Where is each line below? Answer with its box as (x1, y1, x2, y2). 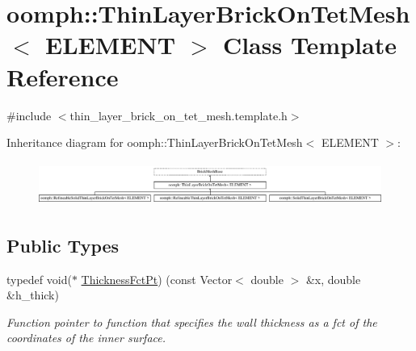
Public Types (6, 232, 120, 257)
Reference (6, 60, 119, 93)
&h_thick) (6, 286, 59, 303)
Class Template (222, 28, 397, 61)
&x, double (305, 270, 361, 287)
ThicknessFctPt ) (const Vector (81, 270, 233, 287)
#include (6, 107, 52, 123)
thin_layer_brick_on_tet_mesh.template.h (69, 107, 288, 123)
